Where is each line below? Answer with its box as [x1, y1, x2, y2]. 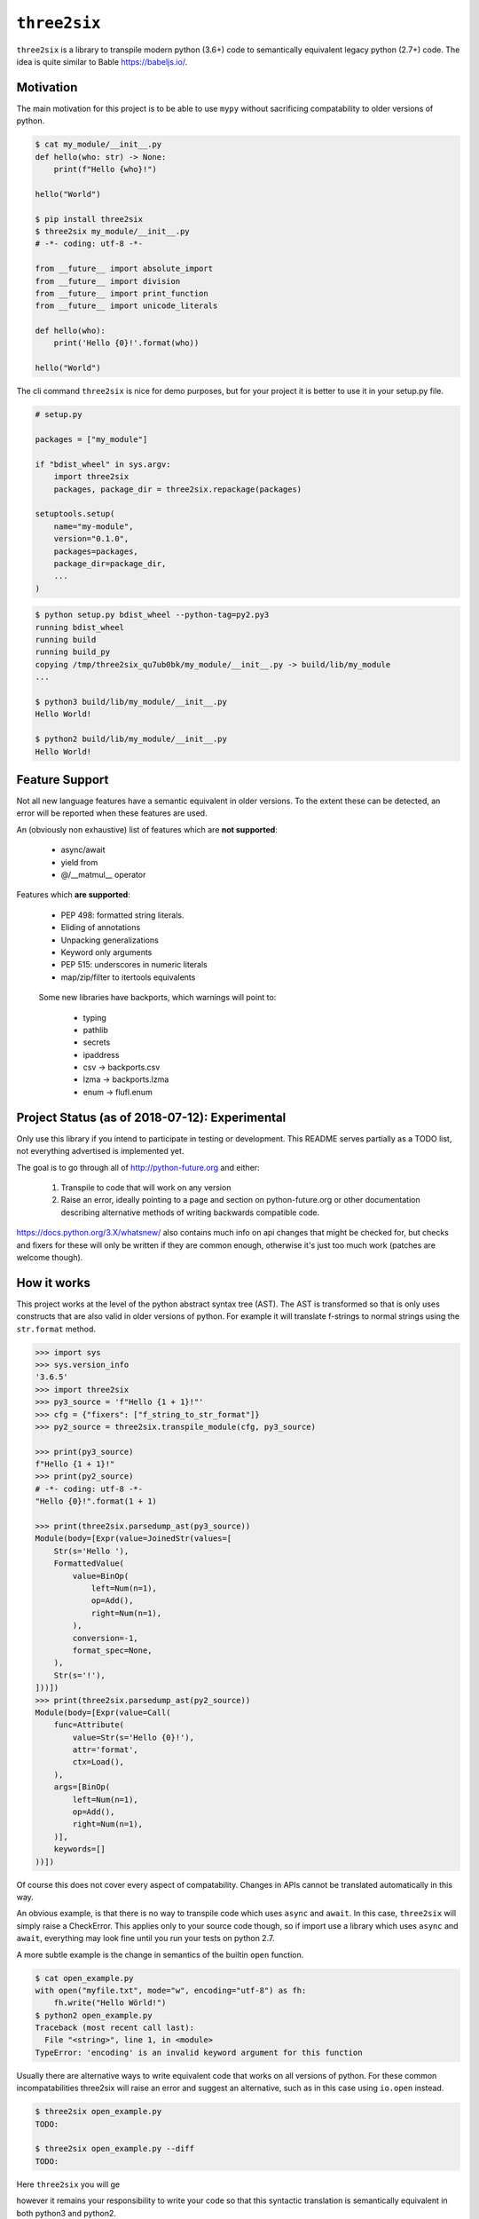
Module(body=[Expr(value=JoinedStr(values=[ [35, 1534, 232, 1544]
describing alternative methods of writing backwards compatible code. [60, 1207, 320, 1218]
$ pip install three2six [35, 214, 144, 224]
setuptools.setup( [35, 509, 115, 519]
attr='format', [72, 1745, 139, 1755]
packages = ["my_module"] [35, 435, 148, 444]
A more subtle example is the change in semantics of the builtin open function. [16, 1949, 304, 1960]
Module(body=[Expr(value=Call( [35, 1707, 172, 1718]
